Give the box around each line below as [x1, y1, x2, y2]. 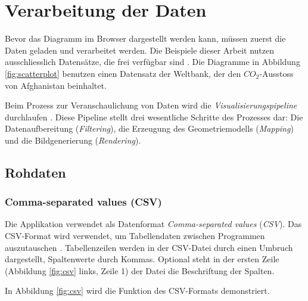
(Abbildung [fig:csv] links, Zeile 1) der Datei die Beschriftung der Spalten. [5, 264, 275, 277]
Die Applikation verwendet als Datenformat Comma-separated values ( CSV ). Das [5, 218, 302, 230]
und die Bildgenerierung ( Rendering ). [5, 134, 141, 146]
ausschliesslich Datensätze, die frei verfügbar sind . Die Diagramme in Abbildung [5, 55, 300, 68]
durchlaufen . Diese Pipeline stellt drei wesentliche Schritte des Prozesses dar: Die [5, 110, 303, 123]
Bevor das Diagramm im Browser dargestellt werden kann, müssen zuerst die [5, 32, 286, 45]
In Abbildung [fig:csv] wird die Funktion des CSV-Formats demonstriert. [5, 284, 270, 297]
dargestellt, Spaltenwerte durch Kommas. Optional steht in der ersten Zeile [5, 253, 279, 265]
